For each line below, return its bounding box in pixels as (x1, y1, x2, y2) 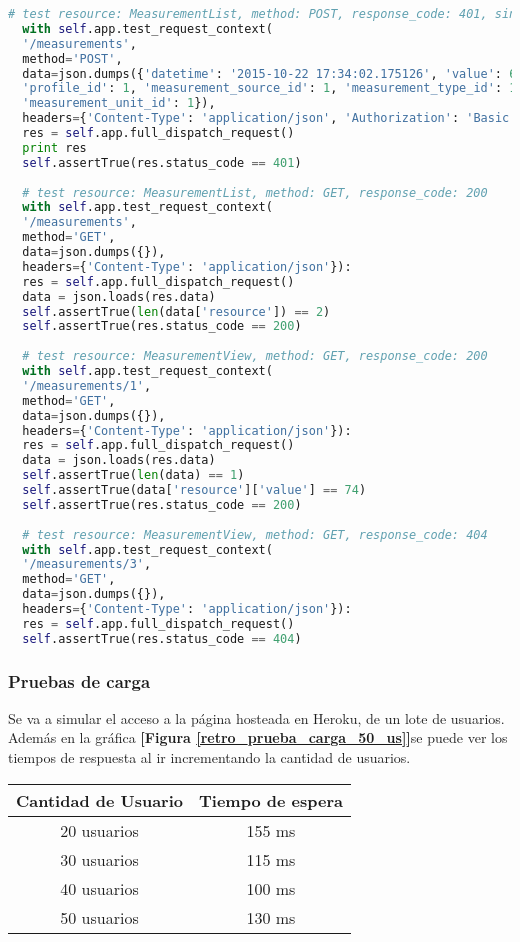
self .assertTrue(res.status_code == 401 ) (22, 155, 302, 170)
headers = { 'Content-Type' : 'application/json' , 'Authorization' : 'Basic (22, 111, 510, 126)
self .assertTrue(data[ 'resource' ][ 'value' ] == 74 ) (22, 483, 367, 497)
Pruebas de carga (8, 668, 151, 693)
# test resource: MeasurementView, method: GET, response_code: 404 (22, 527, 488, 542)
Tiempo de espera (199, 788, 343, 812)
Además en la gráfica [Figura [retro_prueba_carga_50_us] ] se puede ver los (8, 727, 508, 748)
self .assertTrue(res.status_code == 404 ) (22, 631, 302, 646)
